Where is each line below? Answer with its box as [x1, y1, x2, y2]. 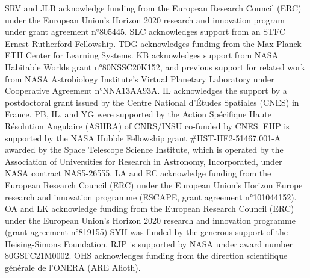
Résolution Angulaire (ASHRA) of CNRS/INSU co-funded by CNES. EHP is [5, 119, 290, 132]
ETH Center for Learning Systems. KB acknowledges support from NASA [5, 49, 279, 61]
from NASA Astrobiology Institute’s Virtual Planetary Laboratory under [5, 72, 274, 85]
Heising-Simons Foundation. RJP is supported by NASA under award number [5, 237, 293, 250]
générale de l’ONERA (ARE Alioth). [5, 261, 141, 274]
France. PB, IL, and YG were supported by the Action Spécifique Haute [5, 108, 271, 120]
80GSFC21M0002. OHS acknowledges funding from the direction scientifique [5, 249, 288, 262]
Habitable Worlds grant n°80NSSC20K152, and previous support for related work [5, 60, 305, 73]
